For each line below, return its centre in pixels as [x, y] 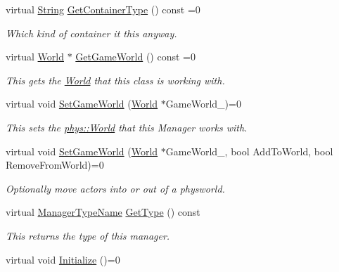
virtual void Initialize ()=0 [63, 259]
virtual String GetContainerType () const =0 [103, 9]
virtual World [35, 57]
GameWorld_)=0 [203, 104]
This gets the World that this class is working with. [115, 80]
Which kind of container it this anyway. [91, 33]
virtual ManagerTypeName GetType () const [103, 212]
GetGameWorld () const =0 [135, 57]
